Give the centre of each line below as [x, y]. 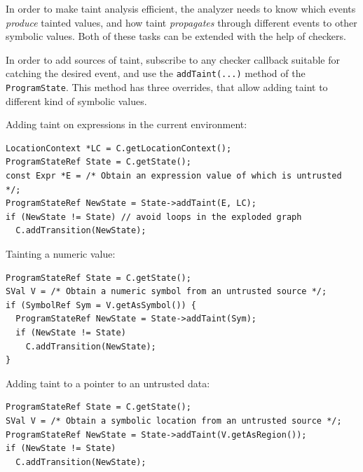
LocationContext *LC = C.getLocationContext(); [119, 148]
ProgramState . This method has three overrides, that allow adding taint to [167, 87]
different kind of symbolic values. [76, 100]
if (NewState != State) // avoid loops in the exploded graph [154, 217]
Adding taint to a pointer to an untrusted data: [108, 383]
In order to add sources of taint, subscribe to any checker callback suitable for [173, 59]
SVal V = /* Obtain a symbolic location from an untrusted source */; [174, 421]
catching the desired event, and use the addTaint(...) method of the [156, 73]
